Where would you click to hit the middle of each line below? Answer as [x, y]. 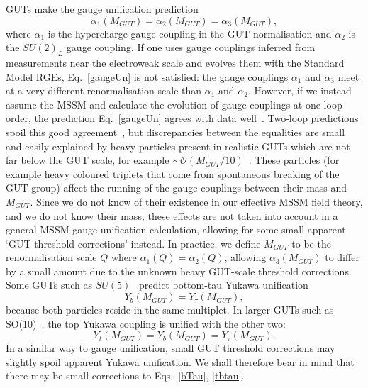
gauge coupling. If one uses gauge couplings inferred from [191, 47]
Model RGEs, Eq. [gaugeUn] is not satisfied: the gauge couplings [147, 76]
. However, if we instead [300, 90]
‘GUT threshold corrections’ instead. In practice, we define [133, 243]
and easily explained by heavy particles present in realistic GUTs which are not [178, 146]
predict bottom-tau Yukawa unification [223, 285]
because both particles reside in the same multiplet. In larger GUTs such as [170, 310]
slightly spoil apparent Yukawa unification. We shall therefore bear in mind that [180, 361]
